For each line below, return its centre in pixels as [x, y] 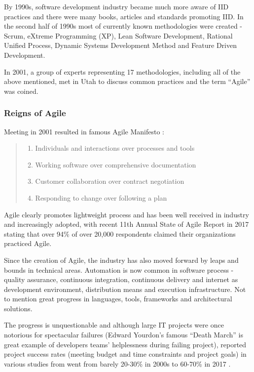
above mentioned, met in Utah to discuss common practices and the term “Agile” [127, 81]
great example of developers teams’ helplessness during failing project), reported [125, 344]
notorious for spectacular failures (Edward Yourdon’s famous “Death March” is [124, 335]
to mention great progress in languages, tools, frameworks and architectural [118, 299]
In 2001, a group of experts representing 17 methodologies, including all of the [122, 71]
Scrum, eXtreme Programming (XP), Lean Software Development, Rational [118, 35]
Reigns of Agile [35, 113]
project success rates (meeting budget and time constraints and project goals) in [125, 354]
